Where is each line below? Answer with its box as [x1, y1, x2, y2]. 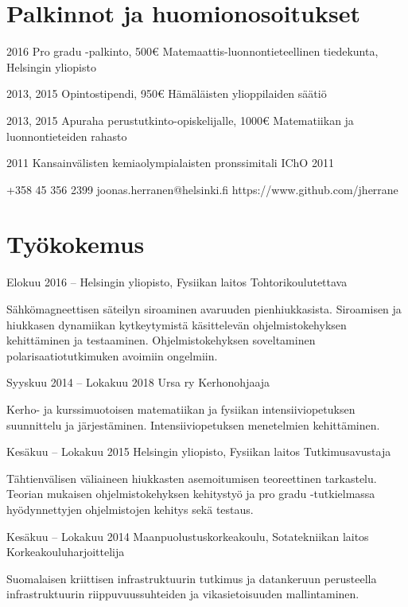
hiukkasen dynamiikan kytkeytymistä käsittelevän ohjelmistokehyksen [6, 316, 347, 333]
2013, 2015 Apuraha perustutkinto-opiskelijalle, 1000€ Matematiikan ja [6, 111, 354, 128]
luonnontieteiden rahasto [6, 127, 127, 144]
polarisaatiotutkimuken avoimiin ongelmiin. [6, 347, 218, 364]
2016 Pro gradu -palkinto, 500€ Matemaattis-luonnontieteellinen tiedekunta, [6, 43, 379, 60]
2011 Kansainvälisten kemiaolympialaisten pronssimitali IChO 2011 [6, 154, 334, 171]
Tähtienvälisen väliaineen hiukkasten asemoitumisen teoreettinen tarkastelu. [6, 469, 377, 486]
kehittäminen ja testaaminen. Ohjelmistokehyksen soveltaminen [6, 332, 316, 348]
